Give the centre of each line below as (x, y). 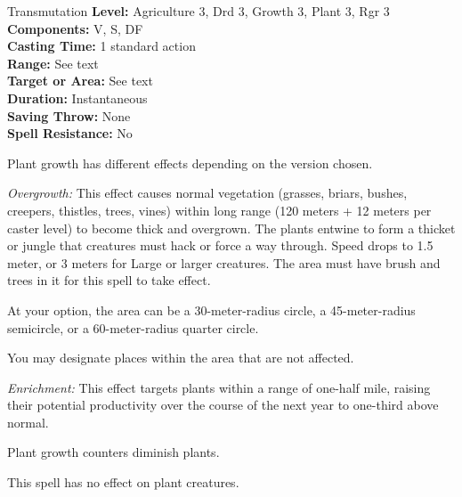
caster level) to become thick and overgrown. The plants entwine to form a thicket (231, 228)
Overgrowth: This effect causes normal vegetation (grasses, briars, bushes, (207, 193)
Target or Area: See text (80, 81)
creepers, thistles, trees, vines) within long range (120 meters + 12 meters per (219, 210)
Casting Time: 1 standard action (101, 46)
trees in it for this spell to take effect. (109, 280)
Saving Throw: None (69, 115)
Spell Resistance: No (70, 133)
